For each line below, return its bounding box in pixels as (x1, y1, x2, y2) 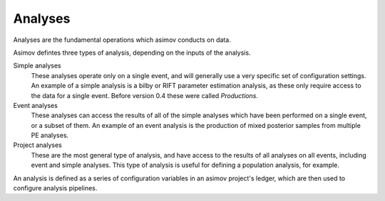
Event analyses (13, 101, 58, 109)
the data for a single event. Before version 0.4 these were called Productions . (31, 91, 258, 99)
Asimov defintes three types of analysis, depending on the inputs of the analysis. (13, 48, 251, 57)
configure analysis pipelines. (13, 184, 98, 192)
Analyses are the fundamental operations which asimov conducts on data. (13, 36, 231, 44)
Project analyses (13, 141, 62, 149)
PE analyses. (31, 131, 69, 140)
